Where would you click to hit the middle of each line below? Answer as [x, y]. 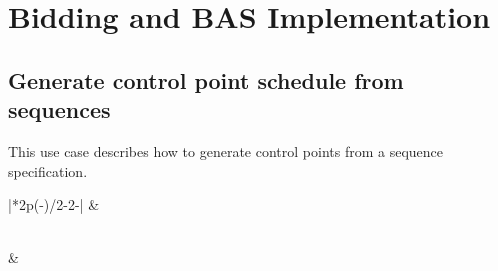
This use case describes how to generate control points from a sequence [226, 150]
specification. [48, 170]
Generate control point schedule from [206, 79]
